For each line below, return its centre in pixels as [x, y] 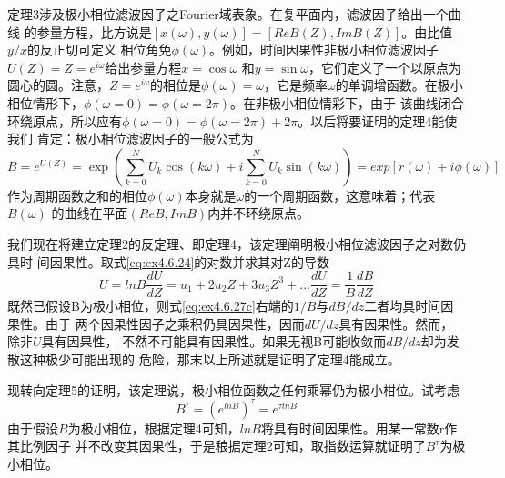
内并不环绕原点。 [259, 213]
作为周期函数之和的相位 [77, 195]
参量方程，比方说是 [94, 31]
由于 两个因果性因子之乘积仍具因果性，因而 [175, 323]
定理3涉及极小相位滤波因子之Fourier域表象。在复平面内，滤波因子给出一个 [228, 14]
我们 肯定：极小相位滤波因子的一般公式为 [131, 139]
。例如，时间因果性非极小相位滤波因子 [324, 50]
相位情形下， [45, 102]
